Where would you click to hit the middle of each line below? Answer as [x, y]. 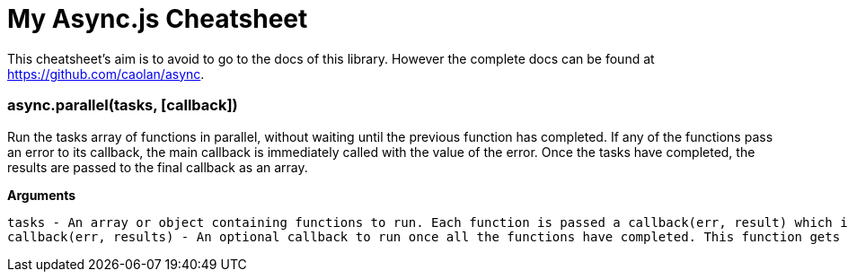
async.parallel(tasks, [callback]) [123, 105]
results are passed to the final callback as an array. [158, 167]
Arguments [42, 195]
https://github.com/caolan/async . [106, 74]
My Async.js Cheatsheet [158, 19]
